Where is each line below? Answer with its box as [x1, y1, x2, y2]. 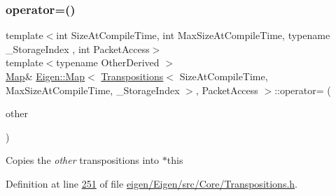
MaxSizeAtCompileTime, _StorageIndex [6, 82, 180, 97]
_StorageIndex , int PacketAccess [6, 41, 150, 56]
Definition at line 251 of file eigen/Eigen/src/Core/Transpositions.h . [6, 176, 297, 190]
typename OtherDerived [56, 55, 160, 70]
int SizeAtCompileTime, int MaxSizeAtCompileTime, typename [56, 28, 330, 43]
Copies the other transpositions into [6, 153, 160, 167]
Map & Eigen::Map [6, 69, 85, 83]
